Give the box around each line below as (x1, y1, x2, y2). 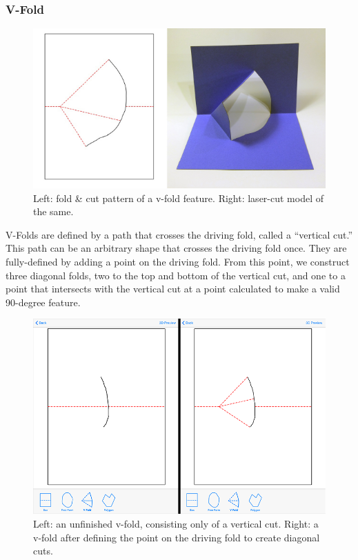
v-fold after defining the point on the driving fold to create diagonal (33, 530, 320, 544)
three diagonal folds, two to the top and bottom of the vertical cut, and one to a (6, 268, 346, 282)
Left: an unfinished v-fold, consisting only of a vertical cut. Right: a (33, 516, 319, 530)
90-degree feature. (6, 294, 81, 309)
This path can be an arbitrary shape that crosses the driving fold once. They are (6, 241, 347, 255)
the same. (33, 204, 74, 219)
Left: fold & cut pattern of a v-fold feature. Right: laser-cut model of (33, 190, 324, 205)
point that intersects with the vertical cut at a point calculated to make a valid (6, 281, 340, 296)
